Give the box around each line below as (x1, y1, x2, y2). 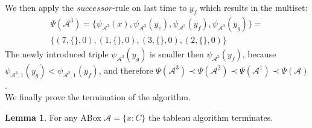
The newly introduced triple (5, 47, 109, 60)
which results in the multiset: (199, 1, 308, 13)
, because (242, 47, 276, 60)
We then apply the (5, 1, 74, 13)
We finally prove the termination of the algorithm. (5, 91, 191, 103)
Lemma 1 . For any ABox (5, 111, 101, 124)
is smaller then (150, 47, 204, 60)
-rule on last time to (112, 1, 187, 13)
